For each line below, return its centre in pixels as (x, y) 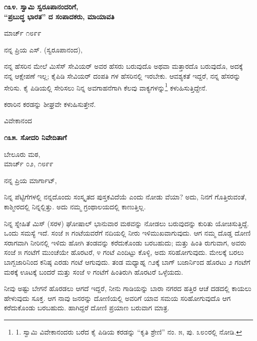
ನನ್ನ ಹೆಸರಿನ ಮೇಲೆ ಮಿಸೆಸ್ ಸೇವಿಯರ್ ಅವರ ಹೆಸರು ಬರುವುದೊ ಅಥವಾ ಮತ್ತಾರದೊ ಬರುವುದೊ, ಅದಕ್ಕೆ (124, 66)
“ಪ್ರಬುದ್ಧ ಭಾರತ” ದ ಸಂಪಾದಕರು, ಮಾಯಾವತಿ (59, 16)
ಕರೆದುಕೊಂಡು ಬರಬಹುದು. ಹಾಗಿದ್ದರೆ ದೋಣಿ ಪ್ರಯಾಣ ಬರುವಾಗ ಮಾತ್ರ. (87, 308)
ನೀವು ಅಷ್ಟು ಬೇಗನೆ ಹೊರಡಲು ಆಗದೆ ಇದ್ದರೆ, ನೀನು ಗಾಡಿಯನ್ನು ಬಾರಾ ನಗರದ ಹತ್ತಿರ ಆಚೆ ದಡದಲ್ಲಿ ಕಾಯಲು (128, 288)
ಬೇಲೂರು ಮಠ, (22, 154)
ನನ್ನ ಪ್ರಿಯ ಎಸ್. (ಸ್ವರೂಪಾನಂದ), (43, 49)
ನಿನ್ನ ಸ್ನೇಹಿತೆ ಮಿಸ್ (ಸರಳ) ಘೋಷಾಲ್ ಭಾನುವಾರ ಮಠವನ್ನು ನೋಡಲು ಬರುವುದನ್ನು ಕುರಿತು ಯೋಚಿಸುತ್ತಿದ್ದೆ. (127, 223)
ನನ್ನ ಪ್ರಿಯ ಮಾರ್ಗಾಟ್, (30, 180)
